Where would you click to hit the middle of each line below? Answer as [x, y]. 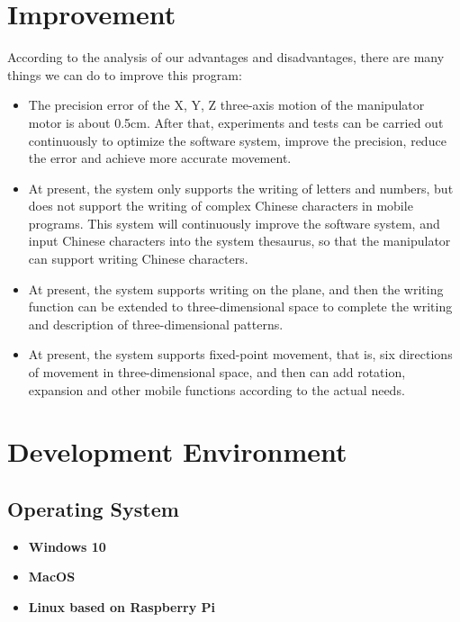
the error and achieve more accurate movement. [160, 158]
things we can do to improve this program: [125, 74]
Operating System [93, 508]
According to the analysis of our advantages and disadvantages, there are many [226, 57]
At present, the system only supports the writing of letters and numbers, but [241, 188]
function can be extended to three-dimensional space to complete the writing [240, 306]
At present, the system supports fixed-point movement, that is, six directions [240, 354]
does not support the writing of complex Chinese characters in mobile [221, 206]
